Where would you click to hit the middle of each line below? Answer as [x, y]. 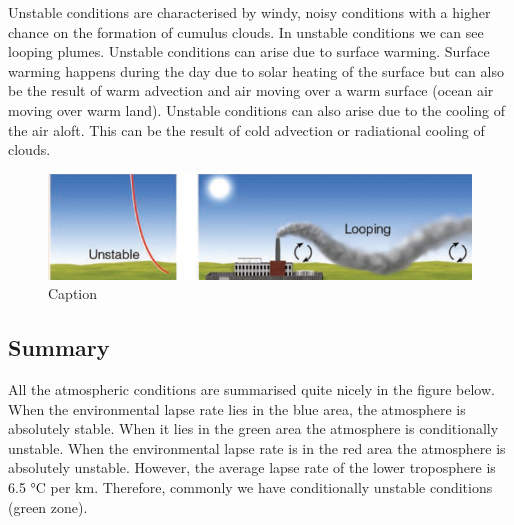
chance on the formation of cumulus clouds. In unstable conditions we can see [246, 31]
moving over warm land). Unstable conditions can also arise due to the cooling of [257, 109]
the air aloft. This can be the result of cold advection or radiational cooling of [246, 129]
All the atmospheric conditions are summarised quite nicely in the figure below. [251, 388]
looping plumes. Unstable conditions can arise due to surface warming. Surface [249, 51]
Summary [59, 347]
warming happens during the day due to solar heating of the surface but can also [256, 70]
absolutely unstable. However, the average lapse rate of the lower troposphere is [252, 467]
